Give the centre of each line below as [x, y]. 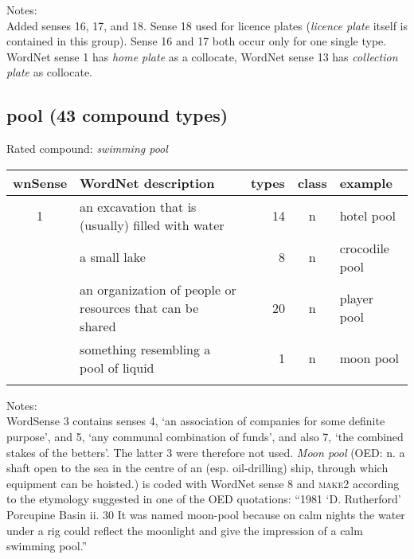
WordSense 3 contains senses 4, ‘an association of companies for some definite [196, 421]
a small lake [113, 257]
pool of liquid [117, 367]
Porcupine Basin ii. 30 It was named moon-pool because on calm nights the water [206, 514]
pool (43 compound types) [117, 115]
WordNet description [147, 182]
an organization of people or [158, 289]
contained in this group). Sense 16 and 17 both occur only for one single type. [197, 41]
